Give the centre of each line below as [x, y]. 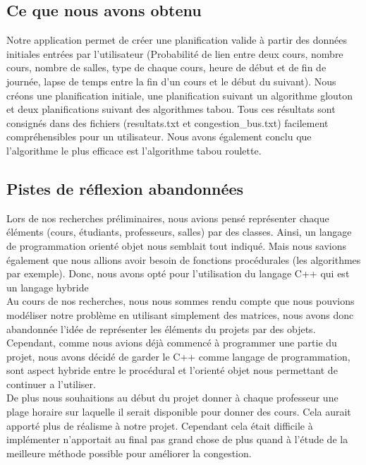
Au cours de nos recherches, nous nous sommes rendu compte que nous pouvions [181, 301]
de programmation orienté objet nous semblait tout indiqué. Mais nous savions [177, 245]
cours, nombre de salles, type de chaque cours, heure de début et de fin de [166, 67]
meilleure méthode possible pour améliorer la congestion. [129, 453]
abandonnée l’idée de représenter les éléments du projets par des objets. [161, 328]
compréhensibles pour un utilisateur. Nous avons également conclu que [159, 137]
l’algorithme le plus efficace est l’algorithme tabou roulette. [134, 150]
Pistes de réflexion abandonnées [125, 188]
